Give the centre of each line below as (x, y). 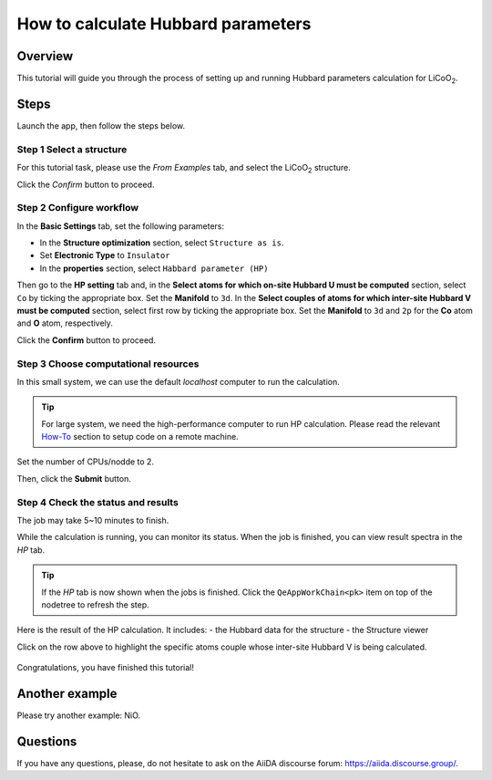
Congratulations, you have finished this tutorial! (106, 668)
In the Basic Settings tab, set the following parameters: (121, 226)
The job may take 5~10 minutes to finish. (93, 520)
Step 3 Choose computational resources (108, 363)
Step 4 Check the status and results (98, 502)
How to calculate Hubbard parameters (164, 24)
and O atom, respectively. (65, 323)
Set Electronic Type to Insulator (105, 255)
